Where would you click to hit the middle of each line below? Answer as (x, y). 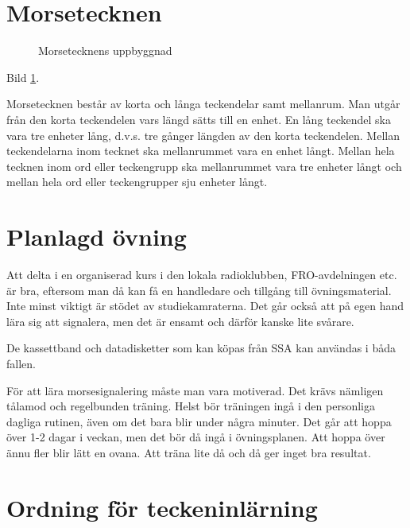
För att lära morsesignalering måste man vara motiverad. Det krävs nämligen (195, 390)
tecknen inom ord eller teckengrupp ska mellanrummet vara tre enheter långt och (204, 166)
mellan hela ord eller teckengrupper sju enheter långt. (137, 182)
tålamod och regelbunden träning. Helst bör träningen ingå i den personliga (191, 406)
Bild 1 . (23, 77)
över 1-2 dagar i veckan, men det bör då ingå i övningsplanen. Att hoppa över (196, 437)
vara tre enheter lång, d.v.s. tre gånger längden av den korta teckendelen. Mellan (203, 135)
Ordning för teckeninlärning (162, 507)
